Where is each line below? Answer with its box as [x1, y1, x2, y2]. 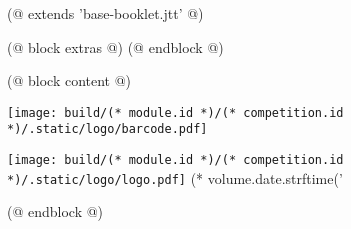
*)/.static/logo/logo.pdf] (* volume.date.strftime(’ [7, 167, 343, 188]
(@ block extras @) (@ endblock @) [7, 36, 224, 57]
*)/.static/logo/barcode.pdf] [7, 122, 208, 137]
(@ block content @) [7, 70, 132, 91]
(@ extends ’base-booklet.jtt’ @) [7, 3, 204, 23]
